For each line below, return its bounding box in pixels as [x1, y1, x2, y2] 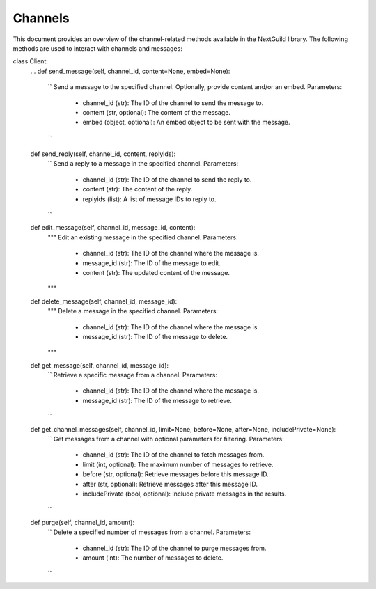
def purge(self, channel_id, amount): [30, 518, 135, 526]
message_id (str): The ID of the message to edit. [82, 258, 221, 267]
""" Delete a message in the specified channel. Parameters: [47, 307, 219, 315]
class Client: [13, 57, 49, 65]
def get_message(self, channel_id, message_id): [30, 361, 169, 369]
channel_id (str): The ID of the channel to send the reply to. [82, 175, 252, 184]
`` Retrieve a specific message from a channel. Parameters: [47, 371, 217, 379]
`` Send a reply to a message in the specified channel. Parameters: [47, 159, 239, 168]
